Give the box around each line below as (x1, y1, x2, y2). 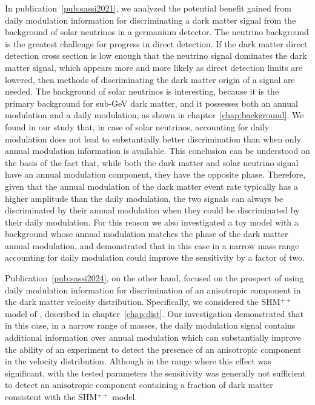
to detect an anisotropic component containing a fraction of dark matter (5, 378, 273, 391)
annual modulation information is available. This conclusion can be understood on (5, 144, 310, 157)
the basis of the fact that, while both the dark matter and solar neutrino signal (5, 156, 299, 169)
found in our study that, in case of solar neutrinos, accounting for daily (5, 120, 270, 133)
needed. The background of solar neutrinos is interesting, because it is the (5, 85, 279, 98)
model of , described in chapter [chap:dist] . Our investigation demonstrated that (5, 307, 303, 320)
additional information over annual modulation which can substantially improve (5, 331, 301, 344)
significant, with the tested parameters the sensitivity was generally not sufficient (5, 366, 306, 379)
